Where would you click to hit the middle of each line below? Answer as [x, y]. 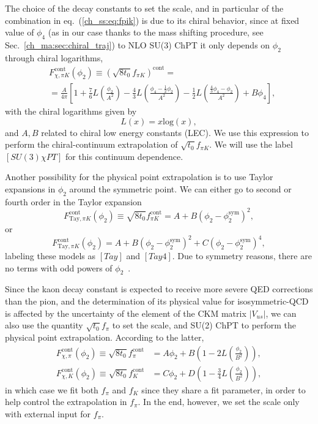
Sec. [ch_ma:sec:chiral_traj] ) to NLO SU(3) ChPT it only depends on [138, 44]
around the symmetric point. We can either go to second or [180, 189]
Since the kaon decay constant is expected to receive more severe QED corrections [159, 289]
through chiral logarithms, [54, 57]
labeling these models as [50, 256]
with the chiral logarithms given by [71, 111]
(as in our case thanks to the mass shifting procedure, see [156, 32]
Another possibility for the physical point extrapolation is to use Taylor [139, 177]
